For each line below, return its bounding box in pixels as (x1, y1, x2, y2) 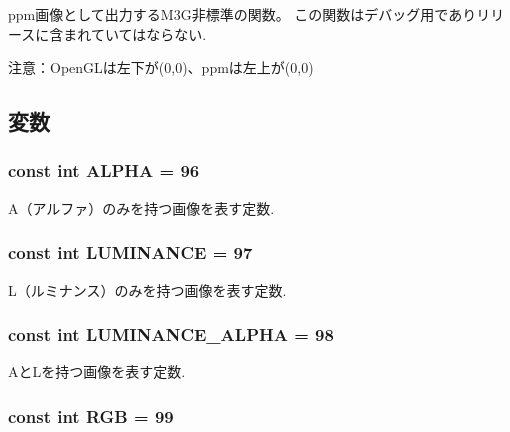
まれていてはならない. (63, 23, 207, 44)
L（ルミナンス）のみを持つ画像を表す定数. (8, 279, 287, 300)
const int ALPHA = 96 (8, 158, 200, 183)
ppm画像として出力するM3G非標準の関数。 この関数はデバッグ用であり (8, 4, 477, 24)
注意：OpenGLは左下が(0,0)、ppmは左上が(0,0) (8, 57, 314, 78)
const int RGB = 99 (8, 403, 174, 428)
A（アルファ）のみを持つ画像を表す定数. (8, 197, 275, 218)
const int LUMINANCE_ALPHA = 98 (8, 322, 334, 347)
